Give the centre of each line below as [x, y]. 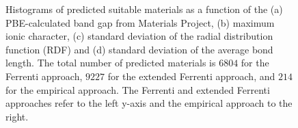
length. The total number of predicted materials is [111, 63]
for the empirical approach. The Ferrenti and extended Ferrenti [138, 89]
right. [17, 116]
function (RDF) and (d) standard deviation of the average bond [139, 49]
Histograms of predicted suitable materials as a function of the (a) [144, 9]
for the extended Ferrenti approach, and [191, 76]
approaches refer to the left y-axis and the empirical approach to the [149, 103]
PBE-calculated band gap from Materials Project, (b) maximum [140, 22]
